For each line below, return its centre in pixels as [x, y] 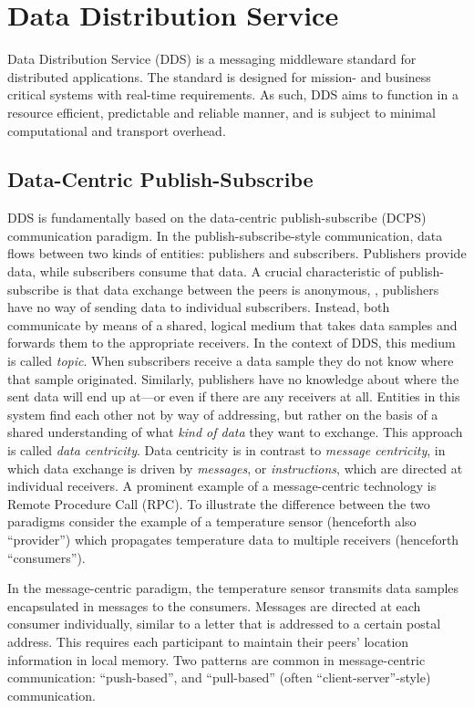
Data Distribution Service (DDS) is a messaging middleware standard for [212, 59]
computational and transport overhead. [117, 130]
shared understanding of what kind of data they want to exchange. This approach [235, 432]
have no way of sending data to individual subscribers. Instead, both [199, 307]
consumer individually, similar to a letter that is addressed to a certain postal [224, 624]
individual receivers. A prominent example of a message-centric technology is [222, 486]
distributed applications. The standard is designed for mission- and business [219, 76]
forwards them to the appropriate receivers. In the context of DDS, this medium [232, 343]
